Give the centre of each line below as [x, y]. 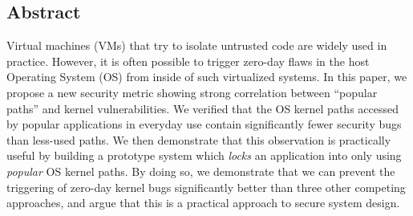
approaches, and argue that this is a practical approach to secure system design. [203, 203]
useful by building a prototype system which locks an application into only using [204, 155]
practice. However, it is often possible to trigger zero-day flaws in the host [188, 61]
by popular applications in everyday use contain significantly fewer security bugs [204, 124]
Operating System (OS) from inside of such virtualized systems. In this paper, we [207, 77]
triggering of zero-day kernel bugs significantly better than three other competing [206, 187]
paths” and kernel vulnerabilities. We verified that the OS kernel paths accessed [202, 108]
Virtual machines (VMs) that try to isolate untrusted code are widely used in [197, 45]
